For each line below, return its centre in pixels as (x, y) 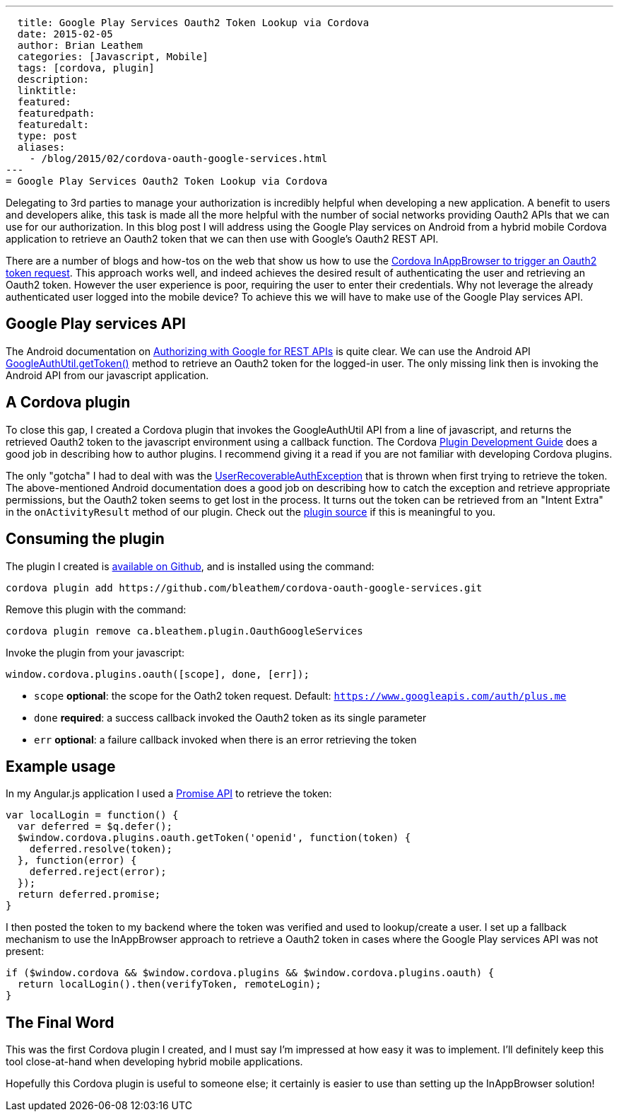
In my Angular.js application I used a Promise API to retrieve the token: (169, 794)
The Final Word (60, 1022)
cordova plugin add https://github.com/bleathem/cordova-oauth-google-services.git (244, 588)
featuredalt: (53, 125)
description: (53, 79)
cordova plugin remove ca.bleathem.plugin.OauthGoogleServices (184, 631)
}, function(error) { (77, 861)
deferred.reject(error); (98, 872)
